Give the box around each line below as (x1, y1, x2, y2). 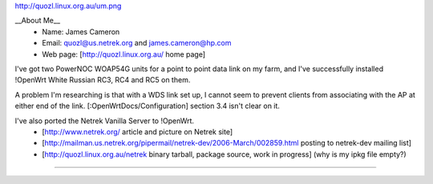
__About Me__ (14, 16, 60, 26)
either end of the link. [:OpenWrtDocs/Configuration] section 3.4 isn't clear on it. (14, 101, 281, 111)
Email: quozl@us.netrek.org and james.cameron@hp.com (42, 38, 232, 48)
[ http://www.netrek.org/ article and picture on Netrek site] (42, 126, 233, 136)
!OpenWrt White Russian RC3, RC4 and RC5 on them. (14, 75, 191, 85)
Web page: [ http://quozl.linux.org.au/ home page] (42, 49, 206, 59)
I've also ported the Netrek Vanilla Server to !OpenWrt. (14, 116, 195, 126)
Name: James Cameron (42, 26, 120, 36)
